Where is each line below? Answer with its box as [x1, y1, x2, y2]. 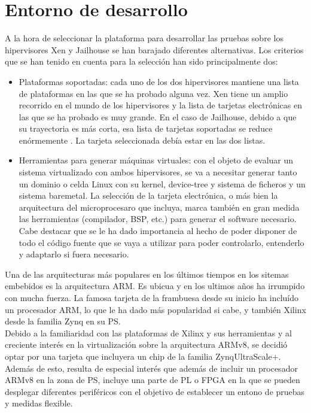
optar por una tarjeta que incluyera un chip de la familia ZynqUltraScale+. [5, 350, 281, 362]
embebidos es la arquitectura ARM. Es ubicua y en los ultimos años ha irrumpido [5, 280, 305, 292]
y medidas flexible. [5, 397, 73, 409]
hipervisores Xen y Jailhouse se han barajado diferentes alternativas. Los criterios [5, 43, 304, 56]
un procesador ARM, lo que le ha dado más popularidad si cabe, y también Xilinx [5, 303, 306, 315]
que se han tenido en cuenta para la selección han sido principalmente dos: [5, 55, 278, 68]
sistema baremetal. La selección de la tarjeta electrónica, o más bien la [19, 189, 278, 202]
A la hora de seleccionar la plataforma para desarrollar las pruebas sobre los [5, 32, 283, 44]
